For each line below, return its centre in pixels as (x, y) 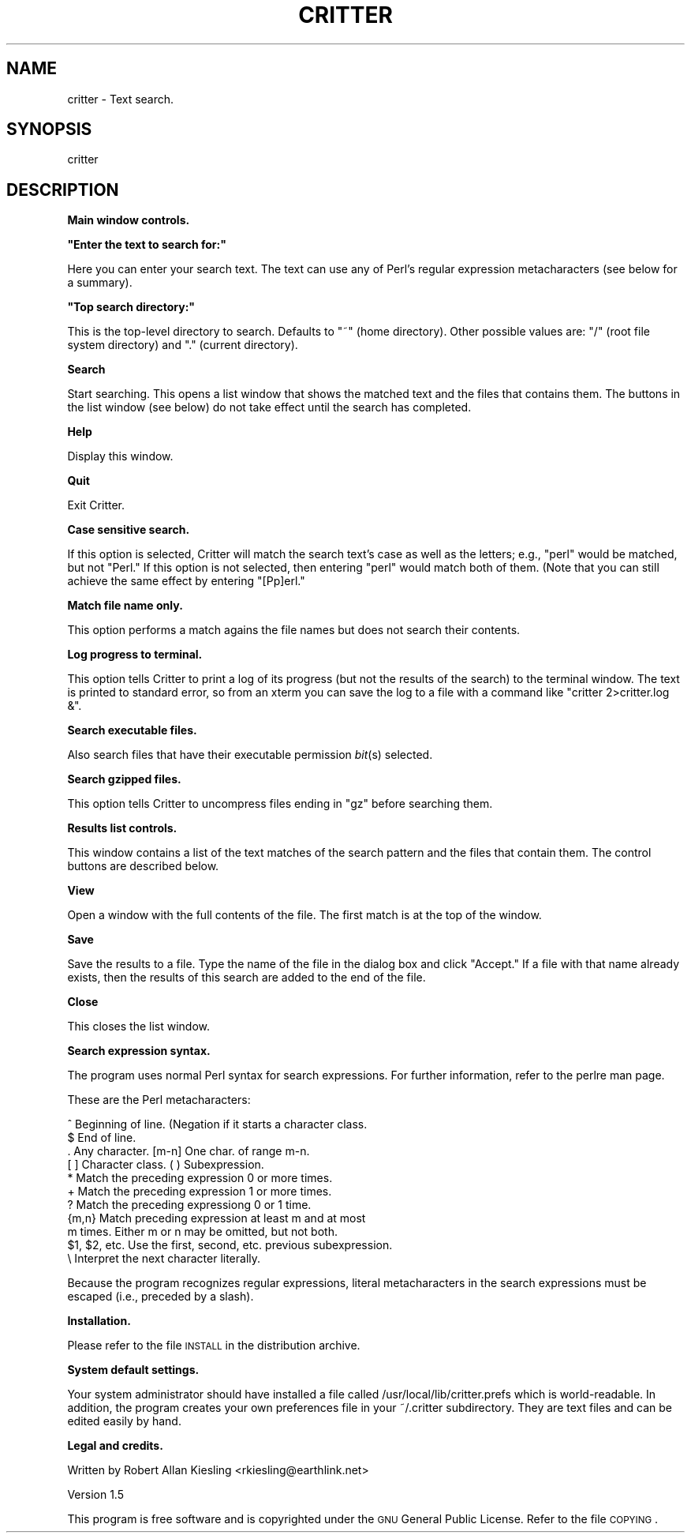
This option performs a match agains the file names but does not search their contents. (294, 630)
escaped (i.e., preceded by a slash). (161, 1297)
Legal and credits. (115, 1446)
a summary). (100, 283)
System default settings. (133, 1370)
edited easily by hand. (124, 1421)
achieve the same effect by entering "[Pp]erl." (186, 581)
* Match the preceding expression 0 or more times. (200, 1178)
